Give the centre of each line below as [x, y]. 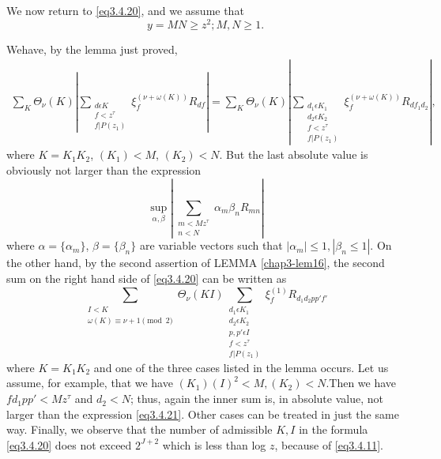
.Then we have [361, 383]
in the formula [334, 429]
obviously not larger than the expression [104, 170]
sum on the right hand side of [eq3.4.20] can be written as [147, 278]
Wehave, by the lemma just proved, [92, 49]
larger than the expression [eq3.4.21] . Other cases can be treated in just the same [203, 414]
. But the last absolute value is [294, 154]
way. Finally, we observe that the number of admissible [139, 429]
